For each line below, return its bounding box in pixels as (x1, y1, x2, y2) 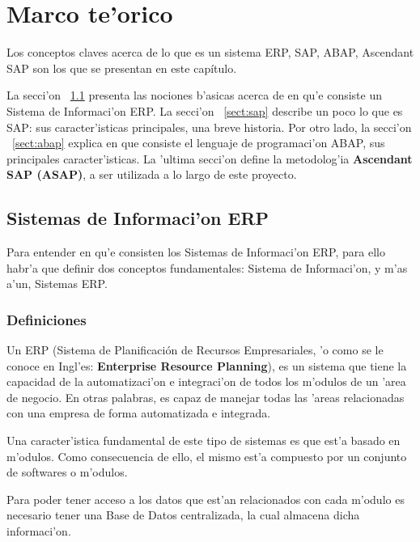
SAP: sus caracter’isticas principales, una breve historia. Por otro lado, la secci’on (6, 118, 412, 135)
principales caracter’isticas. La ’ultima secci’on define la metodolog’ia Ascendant (6, 150, 413, 167)
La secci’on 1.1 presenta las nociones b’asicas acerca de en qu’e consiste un (6, 87, 382, 104)
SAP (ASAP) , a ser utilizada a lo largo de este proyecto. (6, 166, 297, 183)
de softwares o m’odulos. (6, 464, 128, 481)
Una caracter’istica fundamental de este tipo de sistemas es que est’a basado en (6, 432, 401, 449)
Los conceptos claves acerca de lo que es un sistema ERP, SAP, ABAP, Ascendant (6, 44, 414, 61)
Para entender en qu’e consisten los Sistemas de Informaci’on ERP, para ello (6, 243, 385, 260)
